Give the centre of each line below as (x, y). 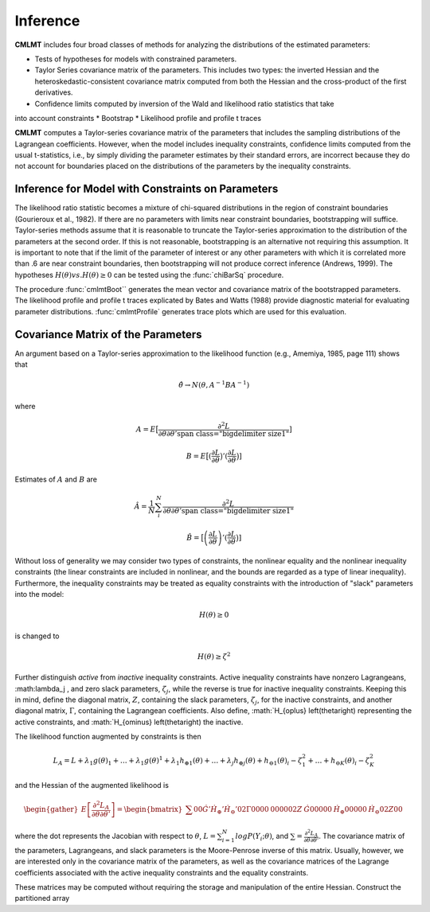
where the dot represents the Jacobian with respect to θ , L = (115, 836)
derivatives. (54, 92)
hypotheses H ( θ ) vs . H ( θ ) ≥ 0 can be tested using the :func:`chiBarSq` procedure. (149, 275)
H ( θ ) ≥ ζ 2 (214, 656)
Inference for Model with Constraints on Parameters (147, 189)
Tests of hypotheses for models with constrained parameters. (136, 59)
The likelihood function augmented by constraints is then (108, 737)
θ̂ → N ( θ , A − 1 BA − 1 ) (214, 384)
